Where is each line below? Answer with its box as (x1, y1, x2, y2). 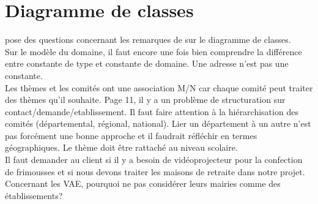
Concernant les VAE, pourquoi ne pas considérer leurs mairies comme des (5, 177, 281, 190)
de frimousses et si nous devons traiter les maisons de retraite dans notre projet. (5, 165, 305, 178)
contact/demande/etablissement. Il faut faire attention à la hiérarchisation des (5, 105, 298, 118)
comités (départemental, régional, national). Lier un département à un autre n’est (5, 117, 311, 130)
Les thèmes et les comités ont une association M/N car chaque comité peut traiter (5, 81, 313, 94)
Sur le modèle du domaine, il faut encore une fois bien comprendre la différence (5, 45, 302, 58)
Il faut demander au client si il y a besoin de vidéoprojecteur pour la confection (5, 153, 303, 166)
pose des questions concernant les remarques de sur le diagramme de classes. (5, 33, 291, 46)
